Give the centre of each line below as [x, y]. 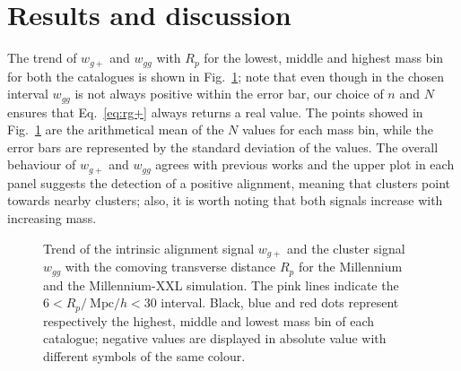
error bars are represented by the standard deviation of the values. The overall [223, 147]
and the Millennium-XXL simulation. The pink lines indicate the [221, 285]
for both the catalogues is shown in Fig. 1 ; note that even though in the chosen [226, 76]
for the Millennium [350, 267]
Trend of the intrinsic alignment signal [149, 248]
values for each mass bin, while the [337, 129]
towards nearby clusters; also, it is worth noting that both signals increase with [225, 200]
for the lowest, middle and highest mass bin [324, 58]
